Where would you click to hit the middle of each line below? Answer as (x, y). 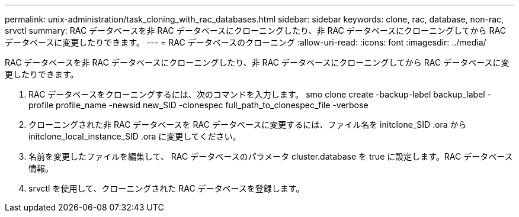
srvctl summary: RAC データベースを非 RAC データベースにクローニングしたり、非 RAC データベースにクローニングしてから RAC (255, 30)
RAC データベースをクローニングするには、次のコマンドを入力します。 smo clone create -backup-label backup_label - (260, 94)
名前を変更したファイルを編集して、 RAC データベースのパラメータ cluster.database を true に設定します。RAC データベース (271, 156)
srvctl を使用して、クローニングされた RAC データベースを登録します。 (166, 188)
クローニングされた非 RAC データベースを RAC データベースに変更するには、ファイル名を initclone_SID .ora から (248, 124)
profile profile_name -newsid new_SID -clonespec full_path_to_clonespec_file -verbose (198, 105)
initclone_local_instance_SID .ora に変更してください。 (135, 136)
